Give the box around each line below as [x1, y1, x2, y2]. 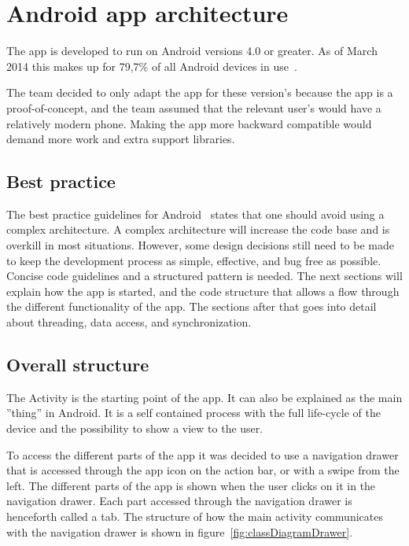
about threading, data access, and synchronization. [6, 314, 252, 330]
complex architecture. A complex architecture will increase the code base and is [6, 221, 390, 238]
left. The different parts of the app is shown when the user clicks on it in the [6, 477, 376, 493]
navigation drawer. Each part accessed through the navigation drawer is [6, 493, 352, 509]
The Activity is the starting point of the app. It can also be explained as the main [6, 389, 403, 405]
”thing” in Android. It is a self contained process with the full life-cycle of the [6, 404, 381, 421]
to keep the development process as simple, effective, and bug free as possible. [6, 252, 381, 268]
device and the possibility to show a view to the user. [6, 420, 263, 437]
